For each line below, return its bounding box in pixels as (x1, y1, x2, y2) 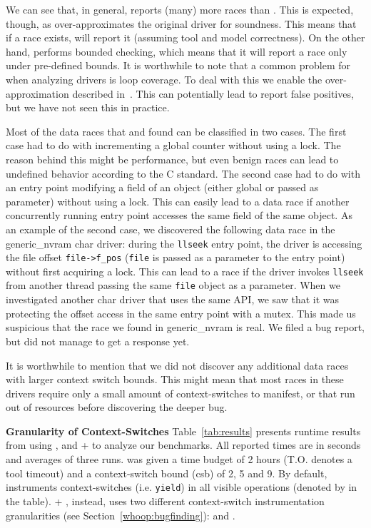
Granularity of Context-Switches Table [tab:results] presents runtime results (6, 423, 361, 438)
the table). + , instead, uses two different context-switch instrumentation (6, 493, 325, 508)
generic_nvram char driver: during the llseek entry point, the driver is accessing (6, 235, 362, 250)
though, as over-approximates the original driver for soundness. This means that (6, 16, 357, 31)
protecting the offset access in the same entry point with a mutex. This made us (6, 305, 356, 320)
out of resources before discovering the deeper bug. (6, 400, 228, 415)
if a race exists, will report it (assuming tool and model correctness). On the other (6, 30, 365, 45)
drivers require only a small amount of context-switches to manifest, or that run (6, 385, 355, 400)
